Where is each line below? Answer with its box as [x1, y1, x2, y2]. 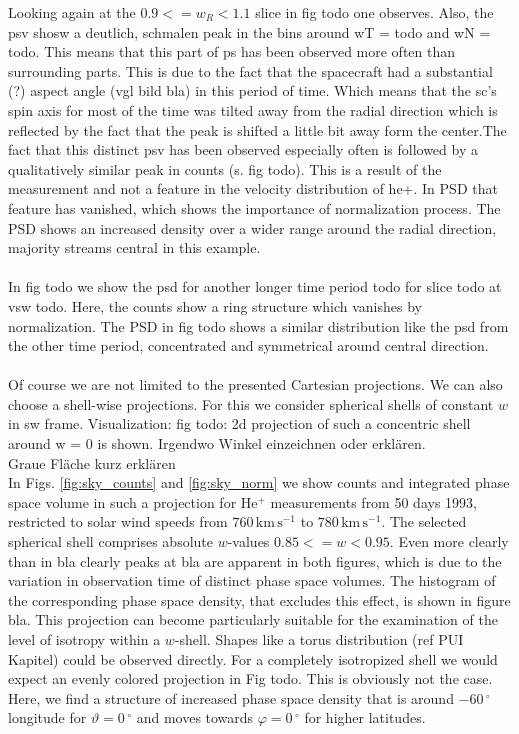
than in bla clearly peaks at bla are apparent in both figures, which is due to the [8, 550, 502, 571]
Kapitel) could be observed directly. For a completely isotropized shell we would [8, 648, 498, 669]
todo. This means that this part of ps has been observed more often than [8, 41, 456, 62]
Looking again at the [8, 2, 136, 22]
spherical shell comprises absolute [8, 531, 214, 552]
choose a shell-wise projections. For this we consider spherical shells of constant [8, 393, 494, 414]
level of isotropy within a [8, 629, 161, 649]
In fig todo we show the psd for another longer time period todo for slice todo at [8, 276, 502, 297]
